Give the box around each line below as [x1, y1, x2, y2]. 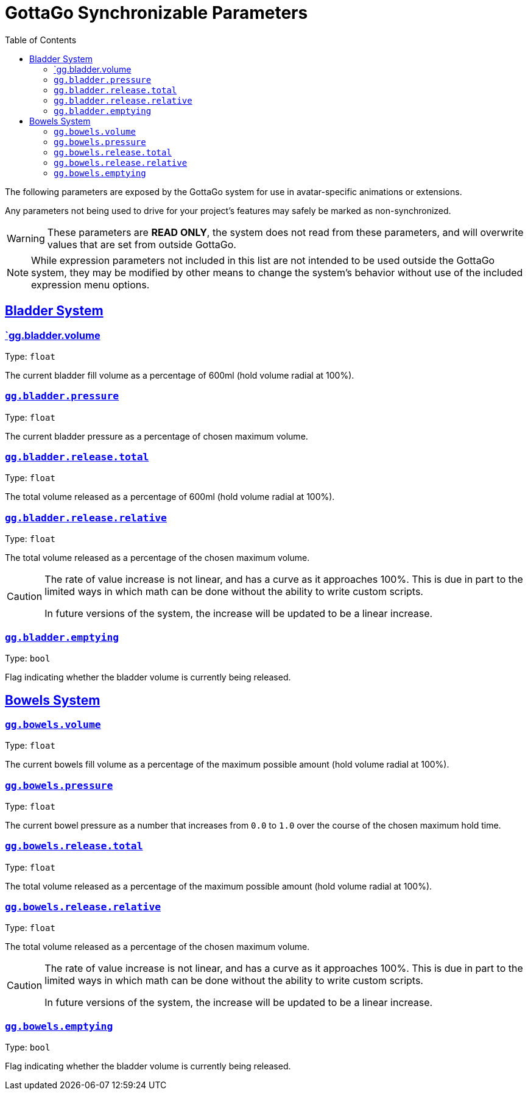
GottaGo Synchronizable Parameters [5, 2, 308, 23]
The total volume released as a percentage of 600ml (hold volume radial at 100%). [5, 491, 335, 502]
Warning [7, 232, 45, 244]
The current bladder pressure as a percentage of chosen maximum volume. [5, 430, 308, 441]
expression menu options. [31, 278, 150, 291]
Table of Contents [5, 34, 77, 45]
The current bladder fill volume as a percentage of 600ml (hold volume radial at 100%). [5, 369, 354, 380]
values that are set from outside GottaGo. [47, 238, 236, 251]
